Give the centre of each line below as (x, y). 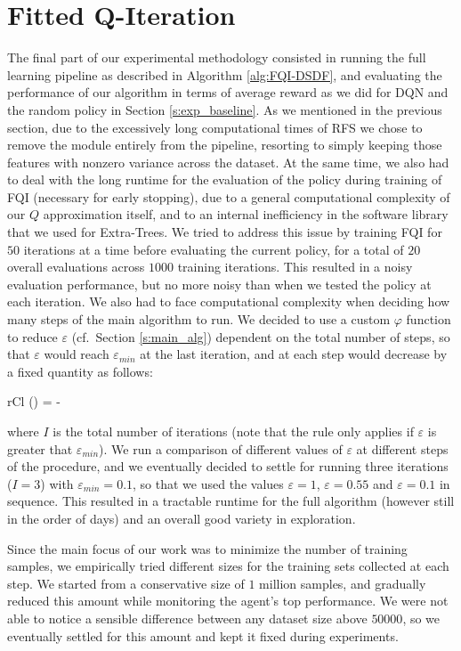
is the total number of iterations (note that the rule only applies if (233, 431)
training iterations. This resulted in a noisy (295, 267)
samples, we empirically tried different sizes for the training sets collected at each (228, 566)
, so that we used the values (208, 483)
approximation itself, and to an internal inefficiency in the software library (246, 214)
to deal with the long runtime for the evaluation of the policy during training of (225, 179)
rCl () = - (34, 401)
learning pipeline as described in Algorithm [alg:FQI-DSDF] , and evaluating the (225, 74)
